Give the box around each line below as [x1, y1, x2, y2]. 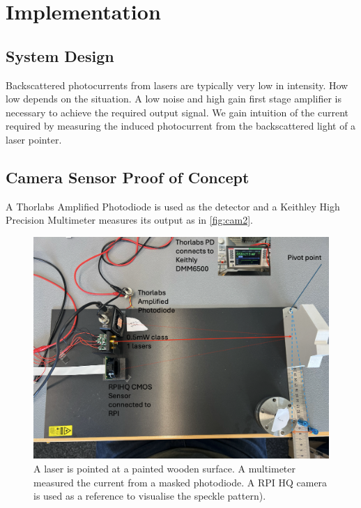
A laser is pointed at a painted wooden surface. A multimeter [33, 461, 295, 475]
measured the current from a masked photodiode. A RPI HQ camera [33, 475, 328, 489]
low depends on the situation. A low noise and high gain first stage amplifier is [6, 91, 341, 106]
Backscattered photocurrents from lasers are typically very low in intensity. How [6, 77, 348, 92]
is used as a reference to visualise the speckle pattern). [33, 488, 266, 503]
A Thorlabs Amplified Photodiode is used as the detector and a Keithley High [6, 199, 340, 213]
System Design [6, 45, 114, 66]
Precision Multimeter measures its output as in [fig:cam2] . [6, 213, 253, 227]
